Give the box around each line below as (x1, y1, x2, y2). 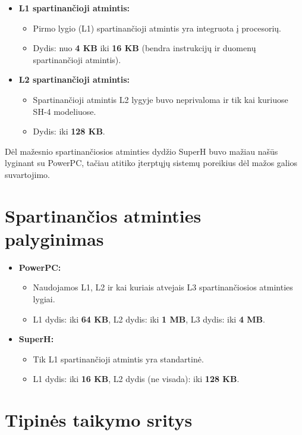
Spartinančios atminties (5, 203, 202, 227)
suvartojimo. (5, 168, 50, 180)
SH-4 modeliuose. (33, 105, 96, 117)
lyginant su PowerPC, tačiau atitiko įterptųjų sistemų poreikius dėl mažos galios (5, 157, 298, 169)
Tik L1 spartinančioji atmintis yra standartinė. (33, 352, 204, 365)
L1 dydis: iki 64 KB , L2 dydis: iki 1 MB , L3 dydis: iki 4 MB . (33, 312, 265, 325)
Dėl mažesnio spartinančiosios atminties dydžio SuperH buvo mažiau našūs (5, 145, 278, 157)
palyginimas (5, 226, 104, 251)
